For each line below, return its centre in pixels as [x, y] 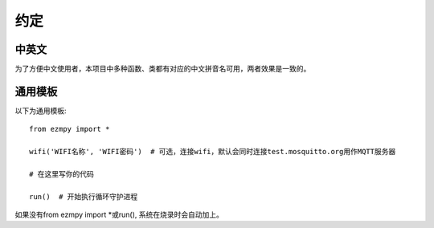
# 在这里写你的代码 [61, 174]
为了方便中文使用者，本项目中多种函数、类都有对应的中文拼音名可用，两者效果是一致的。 [163, 69]
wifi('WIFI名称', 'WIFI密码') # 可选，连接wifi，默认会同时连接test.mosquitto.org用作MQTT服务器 [213, 152]
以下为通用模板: [41, 110]
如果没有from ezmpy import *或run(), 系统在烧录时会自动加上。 [119, 215]
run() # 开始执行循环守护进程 [84, 196]
